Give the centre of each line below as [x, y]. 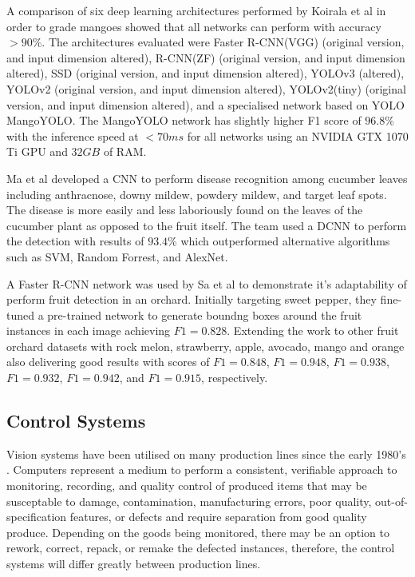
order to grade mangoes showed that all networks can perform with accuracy [194, 26]
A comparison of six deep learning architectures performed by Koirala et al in [196, 10]
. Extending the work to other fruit [313, 330]
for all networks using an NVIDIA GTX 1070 [298, 135]
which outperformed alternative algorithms [285, 241]
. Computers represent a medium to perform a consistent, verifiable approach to [202, 470]
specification [37, 517]
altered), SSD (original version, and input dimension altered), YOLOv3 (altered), [206, 73]
